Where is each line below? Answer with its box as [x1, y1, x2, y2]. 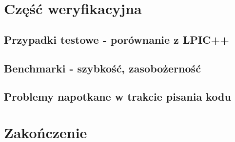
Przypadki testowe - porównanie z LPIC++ [4, 32, 230, 47]
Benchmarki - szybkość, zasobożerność [4, 60, 201, 75]
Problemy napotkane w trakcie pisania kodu [4, 89, 231, 104]
